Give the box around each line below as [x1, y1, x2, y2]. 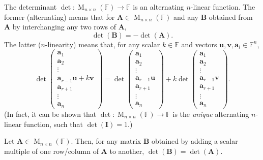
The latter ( [4, 39, 41, 49]
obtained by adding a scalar [152, 136, 238, 146]
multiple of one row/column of [4, 145, 99, 156]
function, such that [23, 118, 83, 129]
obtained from [209, 11, 253, 22]
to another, [109, 145, 144, 156]
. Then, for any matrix [71, 136, 141, 146]
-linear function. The [190, 2, 255, 12]
